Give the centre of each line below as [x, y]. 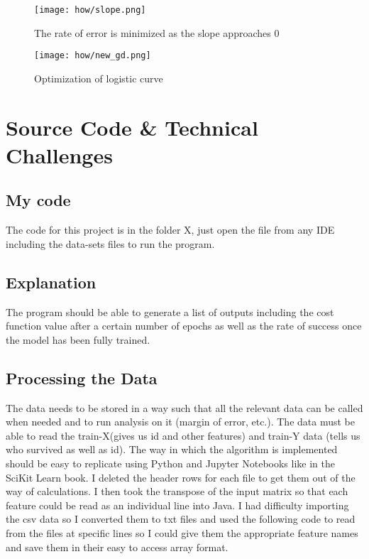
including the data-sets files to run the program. [110, 243]
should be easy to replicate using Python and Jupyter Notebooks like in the [170, 463]
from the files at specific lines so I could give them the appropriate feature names [182, 532]
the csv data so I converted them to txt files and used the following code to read [181, 519]
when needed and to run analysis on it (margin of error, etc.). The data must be [180, 422]
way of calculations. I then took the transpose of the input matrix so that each [177, 491]
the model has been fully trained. [78, 339]
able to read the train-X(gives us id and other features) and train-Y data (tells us [183, 435]
